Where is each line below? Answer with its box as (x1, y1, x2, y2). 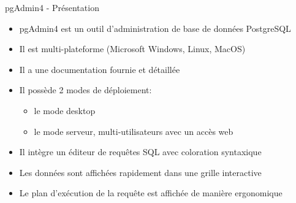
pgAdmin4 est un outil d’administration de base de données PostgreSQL (19, 21, 291, 34)
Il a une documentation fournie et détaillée (19, 63, 180, 75)
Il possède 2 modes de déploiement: (19, 83, 152, 96)
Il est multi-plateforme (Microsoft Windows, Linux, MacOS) (19, 42, 246, 55)
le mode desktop (34, 104, 96, 117)
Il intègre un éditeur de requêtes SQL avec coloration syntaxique (19, 145, 262, 158)
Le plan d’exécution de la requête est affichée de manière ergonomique (19, 186, 283, 199)
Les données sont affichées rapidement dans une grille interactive (19, 166, 262, 178)
